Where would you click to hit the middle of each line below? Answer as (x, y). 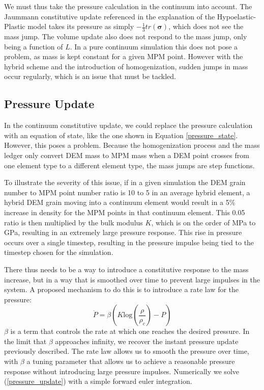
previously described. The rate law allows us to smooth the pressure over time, (127, 351)
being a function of (34, 46)
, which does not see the (206, 26)
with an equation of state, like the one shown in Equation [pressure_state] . (121, 135)
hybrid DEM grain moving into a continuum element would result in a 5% (120, 202)
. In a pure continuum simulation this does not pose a (154, 46)
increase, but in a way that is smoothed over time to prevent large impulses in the (132, 279)
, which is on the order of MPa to (203, 222)
